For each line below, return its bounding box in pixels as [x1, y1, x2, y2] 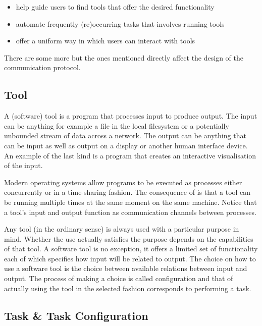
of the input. [4, 160, 43, 171]
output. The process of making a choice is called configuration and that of [4, 273, 233, 284]
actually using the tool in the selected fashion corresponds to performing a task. [4, 283, 251, 293]
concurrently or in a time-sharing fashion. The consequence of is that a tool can [4, 187, 251, 197]
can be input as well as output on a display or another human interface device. [4, 140, 248, 150]
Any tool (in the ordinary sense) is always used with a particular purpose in [4, 224, 239, 234]
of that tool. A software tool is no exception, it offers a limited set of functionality [4, 243, 258, 254]
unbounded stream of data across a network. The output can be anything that [4, 130, 246, 141]
